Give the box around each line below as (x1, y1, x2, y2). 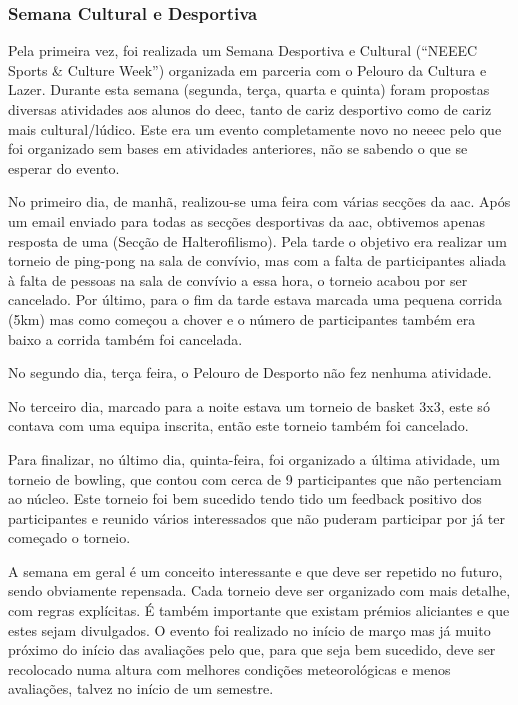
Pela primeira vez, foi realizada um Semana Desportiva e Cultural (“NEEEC (8, 40, 478, 61)
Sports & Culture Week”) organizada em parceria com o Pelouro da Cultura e (8, 59, 487, 80)
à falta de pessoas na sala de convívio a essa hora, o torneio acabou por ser (8, 269, 468, 290)
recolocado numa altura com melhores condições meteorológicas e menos (8, 658, 451, 679)
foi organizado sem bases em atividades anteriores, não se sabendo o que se (8, 138, 468, 159)
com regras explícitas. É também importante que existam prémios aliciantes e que (8, 600, 510, 621)
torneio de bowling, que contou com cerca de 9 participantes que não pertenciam (8, 468, 502, 489)
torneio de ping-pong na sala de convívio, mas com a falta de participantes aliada (8, 250, 507, 271)
